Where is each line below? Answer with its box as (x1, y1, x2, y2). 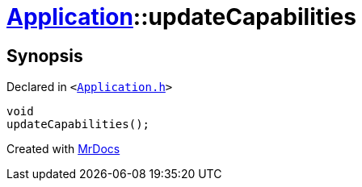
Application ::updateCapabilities (6, 3, 356, 31)
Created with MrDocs (6, 142, 120, 156)
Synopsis (6, 45, 83, 66)
